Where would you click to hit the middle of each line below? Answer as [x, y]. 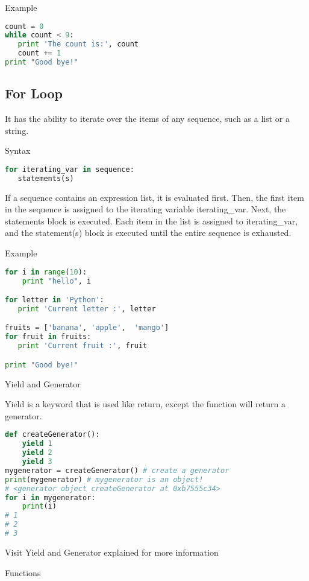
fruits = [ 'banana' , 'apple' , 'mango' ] [87, 328]
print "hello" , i [57, 281]
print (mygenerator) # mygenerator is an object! [104, 479]
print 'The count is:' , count [78, 44]
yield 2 [37, 453]
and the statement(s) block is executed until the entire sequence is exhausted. [148, 233]
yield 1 [37, 444]
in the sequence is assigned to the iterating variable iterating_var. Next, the [145, 209]
